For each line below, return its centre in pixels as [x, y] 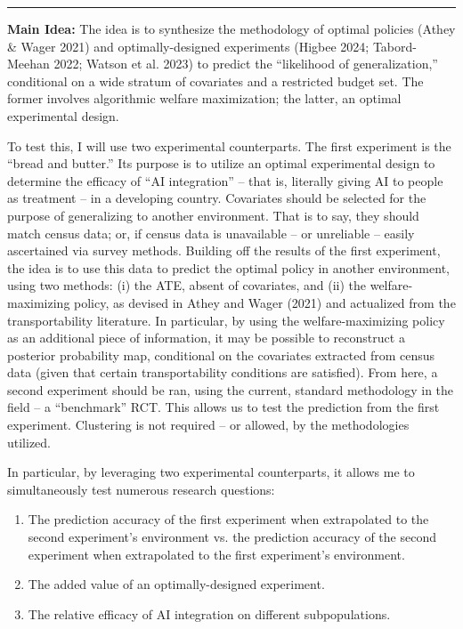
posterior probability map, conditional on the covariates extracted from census [221, 355]
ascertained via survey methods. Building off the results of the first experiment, [224, 250]
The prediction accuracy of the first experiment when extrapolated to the [228, 519]
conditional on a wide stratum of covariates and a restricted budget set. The [215, 81]
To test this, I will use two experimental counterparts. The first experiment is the [229, 145]
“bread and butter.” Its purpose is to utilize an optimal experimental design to [221, 163]
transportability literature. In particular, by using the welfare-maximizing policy [226, 320]
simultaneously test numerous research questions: [141, 489]
